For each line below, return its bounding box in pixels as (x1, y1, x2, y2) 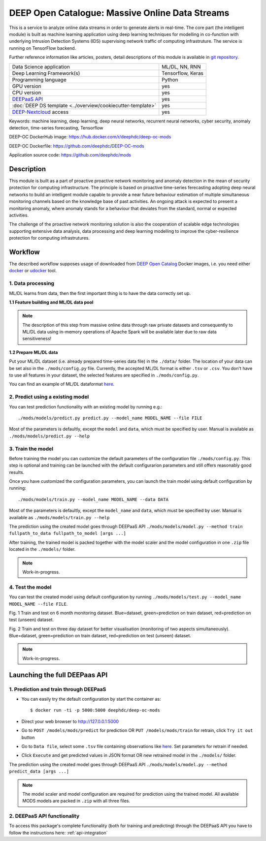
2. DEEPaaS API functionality (9, 812, 80, 819)
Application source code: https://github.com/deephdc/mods (9, 152, 132, 158)
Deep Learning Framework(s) (12, 69, 80, 76)
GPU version (12, 83, 41, 90)
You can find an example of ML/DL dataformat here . (9, 381, 115, 387)
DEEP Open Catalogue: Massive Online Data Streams (9, 7, 230, 18)
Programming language (12, 76, 66, 83)
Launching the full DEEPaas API (9, 671, 108, 679)
